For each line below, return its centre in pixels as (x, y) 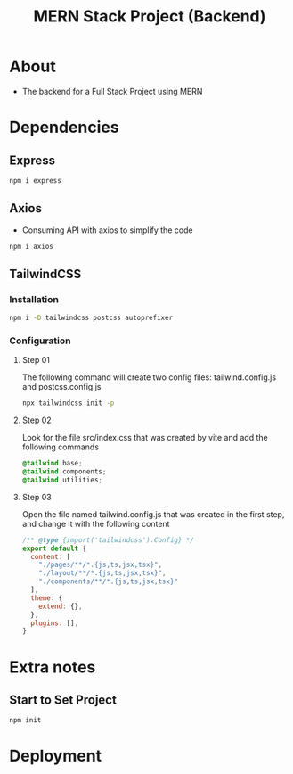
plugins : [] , (55, 623)
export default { (54, 548)
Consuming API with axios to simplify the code (107, 230)
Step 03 (37, 497)
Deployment (56, 756)
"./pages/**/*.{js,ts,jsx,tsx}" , (101, 565)
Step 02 (37, 420)
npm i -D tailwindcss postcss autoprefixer (91, 318)
